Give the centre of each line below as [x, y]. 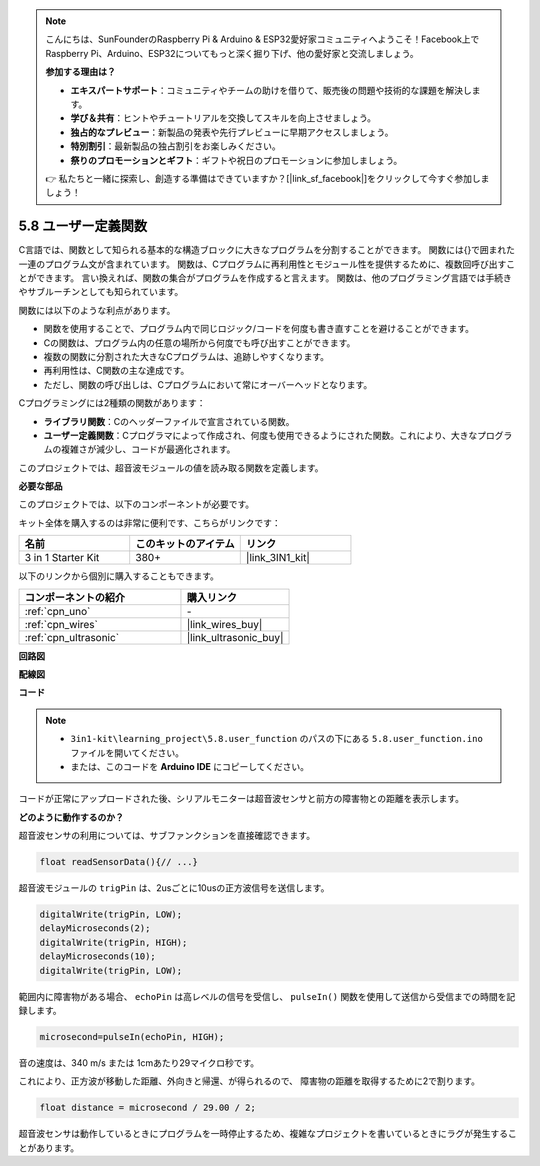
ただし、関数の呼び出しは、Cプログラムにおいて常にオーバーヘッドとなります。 [208, 384]
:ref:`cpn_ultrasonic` [72, 637]
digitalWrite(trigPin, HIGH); [113, 942]
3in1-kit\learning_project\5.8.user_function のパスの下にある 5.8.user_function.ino [277, 739]
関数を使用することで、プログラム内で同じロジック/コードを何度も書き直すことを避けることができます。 [259, 329]
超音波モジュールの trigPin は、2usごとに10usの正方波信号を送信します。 [174, 888]
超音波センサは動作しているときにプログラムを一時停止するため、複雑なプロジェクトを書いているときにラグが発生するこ [267, 1134]
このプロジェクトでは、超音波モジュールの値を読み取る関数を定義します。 [171, 467]
